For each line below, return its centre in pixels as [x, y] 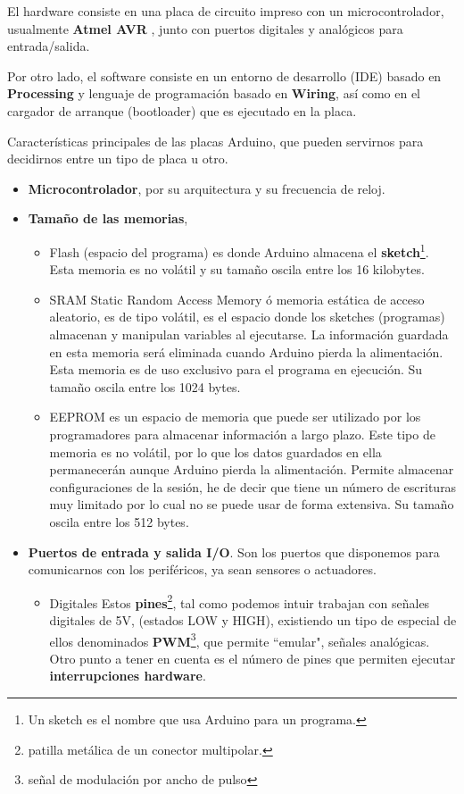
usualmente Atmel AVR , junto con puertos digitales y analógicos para [205, 28]
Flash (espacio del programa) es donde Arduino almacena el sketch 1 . [239, 250]
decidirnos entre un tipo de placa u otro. [118, 159]
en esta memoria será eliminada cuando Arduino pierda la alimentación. [246, 351]
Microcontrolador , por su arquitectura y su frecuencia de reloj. [207, 188]
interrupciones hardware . [128, 676]
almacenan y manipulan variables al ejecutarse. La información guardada [249, 334]
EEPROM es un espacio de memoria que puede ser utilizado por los [235, 417]
